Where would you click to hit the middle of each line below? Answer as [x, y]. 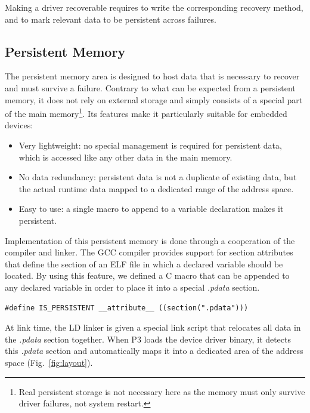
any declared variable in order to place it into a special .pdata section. [132, 287]
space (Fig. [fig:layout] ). [49, 362]
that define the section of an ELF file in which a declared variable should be [144, 263]
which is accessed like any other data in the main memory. [125, 157]
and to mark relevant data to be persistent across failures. [111, 19]
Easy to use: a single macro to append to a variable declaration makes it [151, 209]
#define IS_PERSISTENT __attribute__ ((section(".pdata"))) [127, 308]
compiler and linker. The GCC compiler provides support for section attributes [149, 252]
